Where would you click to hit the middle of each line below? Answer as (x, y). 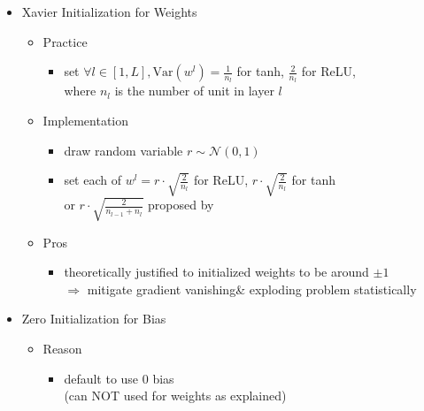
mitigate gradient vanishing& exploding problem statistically (252, 289)
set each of (93, 180)
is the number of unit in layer (194, 91)
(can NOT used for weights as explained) (175, 396)
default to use (101, 378)
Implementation (86, 121)
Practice (65, 41)
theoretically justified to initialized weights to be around (216, 272)
